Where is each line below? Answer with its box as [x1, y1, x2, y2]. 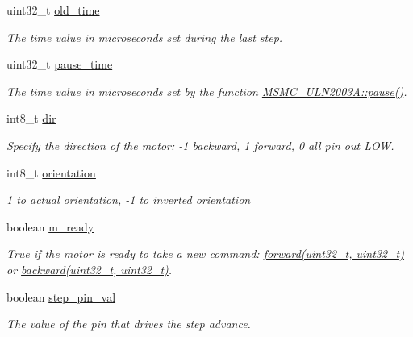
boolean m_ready [6, 218, 94, 235]
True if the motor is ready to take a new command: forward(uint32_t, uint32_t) [6, 245, 404, 262]
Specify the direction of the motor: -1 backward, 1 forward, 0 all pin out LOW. [6, 136, 394, 153]
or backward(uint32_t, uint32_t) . [6, 260, 173, 277]
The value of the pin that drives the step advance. [6, 315, 251, 332]
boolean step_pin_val [6, 288, 116, 305]
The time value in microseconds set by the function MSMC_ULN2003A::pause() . [6, 82, 407, 99]
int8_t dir [6, 110, 56, 127]
